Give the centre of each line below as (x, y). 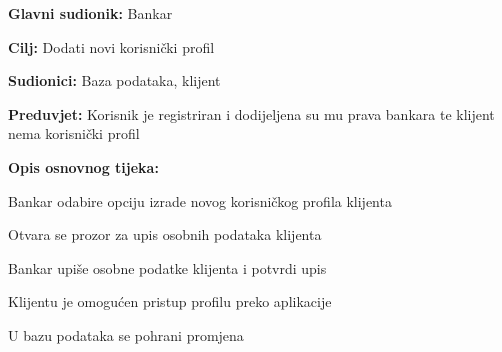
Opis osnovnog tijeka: (83, 166)
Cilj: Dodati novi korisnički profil (111, 46)
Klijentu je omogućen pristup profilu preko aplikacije (170, 301)
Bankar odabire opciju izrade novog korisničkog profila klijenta (200, 200)
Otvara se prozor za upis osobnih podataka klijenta (165, 234)
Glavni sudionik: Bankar (90, 13)
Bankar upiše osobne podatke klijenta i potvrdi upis (167, 267)
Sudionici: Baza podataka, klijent (114, 80)
